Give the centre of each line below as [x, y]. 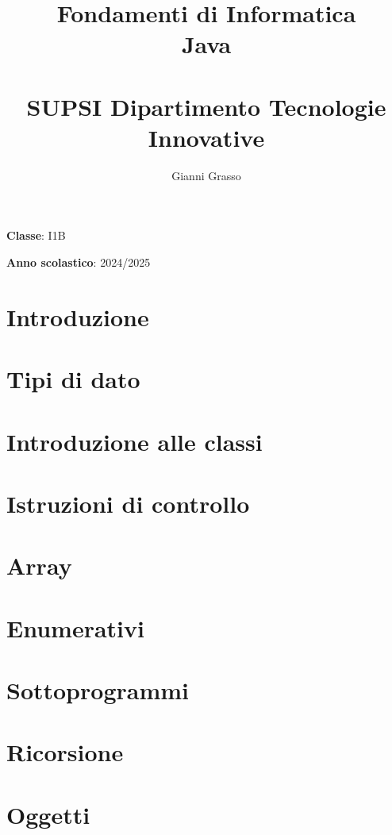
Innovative [206, 137]
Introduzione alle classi [135, 441]
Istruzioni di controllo [128, 503]
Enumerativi [75, 627]
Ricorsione [65, 752]
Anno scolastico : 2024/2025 [79, 262]
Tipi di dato [73, 379]
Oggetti [48, 814]
